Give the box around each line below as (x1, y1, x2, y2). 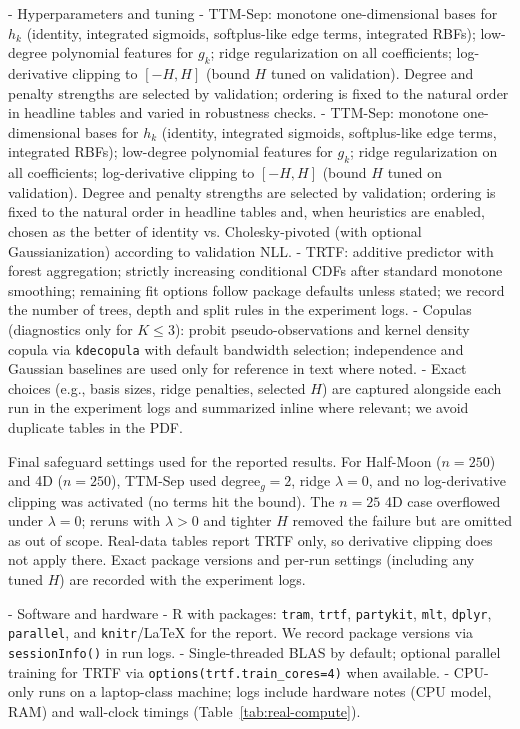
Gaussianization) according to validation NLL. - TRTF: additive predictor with (8, 240, 494, 261)
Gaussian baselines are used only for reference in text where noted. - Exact (8, 358, 467, 379)
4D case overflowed (384, 490, 501, 511)
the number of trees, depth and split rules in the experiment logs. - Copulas (8, 299, 472, 320)
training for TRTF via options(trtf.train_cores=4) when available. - (8, 661, 450, 682)
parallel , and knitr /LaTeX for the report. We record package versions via (8, 622, 474, 643)
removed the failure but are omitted (292, 510, 512, 531)
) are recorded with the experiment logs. (59, 568, 306, 589)
